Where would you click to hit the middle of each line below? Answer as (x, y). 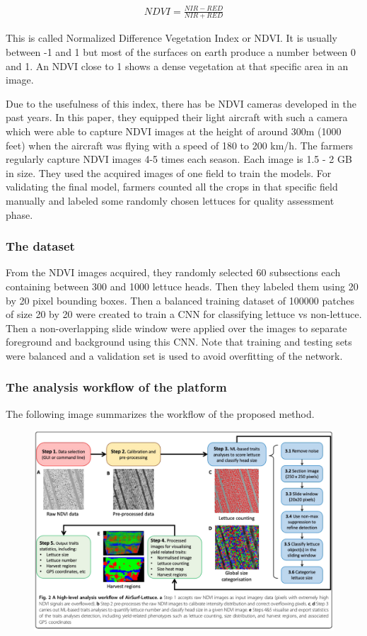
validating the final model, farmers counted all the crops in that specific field (172, 187)
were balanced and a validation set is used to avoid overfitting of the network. (174, 355)
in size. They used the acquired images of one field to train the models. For (169, 172)
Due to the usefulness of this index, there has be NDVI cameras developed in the (181, 103)
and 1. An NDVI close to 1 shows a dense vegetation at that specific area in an (177, 66)
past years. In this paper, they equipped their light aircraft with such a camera (177, 117)
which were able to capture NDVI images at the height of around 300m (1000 (174, 131)
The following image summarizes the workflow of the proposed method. (160, 413)
